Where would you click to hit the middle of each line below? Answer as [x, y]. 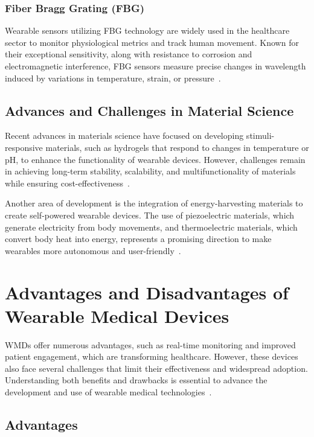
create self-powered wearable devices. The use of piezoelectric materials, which [150, 215]
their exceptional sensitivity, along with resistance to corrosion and [129, 54]
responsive [24, 147]
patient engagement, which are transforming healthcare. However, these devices [152, 356]
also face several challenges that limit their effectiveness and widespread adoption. [156, 368]
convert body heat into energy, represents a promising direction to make [138, 239]
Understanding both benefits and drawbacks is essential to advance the [136, 380]
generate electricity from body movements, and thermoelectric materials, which [151, 227]
